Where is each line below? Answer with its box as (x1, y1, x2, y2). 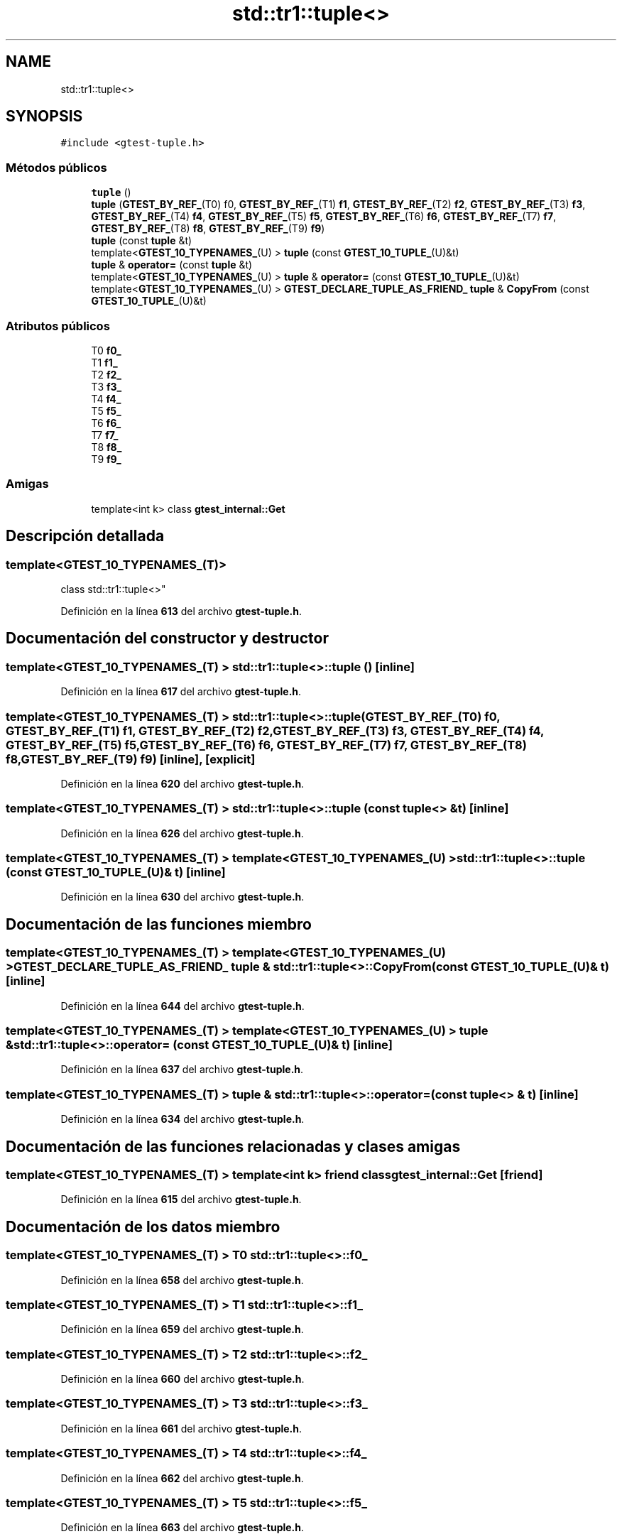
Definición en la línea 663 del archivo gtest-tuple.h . (60, 1521, 305, 1534)
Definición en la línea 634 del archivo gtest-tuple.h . (60, 1113, 305, 1126)
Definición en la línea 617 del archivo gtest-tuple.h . (60, 685, 302, 698)
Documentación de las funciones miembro (6, 915, 312, 933)
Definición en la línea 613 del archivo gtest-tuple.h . (60, 604, 302, 617)
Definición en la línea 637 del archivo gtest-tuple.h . (60, 1063, 304, 1076)
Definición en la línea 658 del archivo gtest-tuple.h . (60, 1273, 304, 1286)
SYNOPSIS (6, 107, 83, 126)
